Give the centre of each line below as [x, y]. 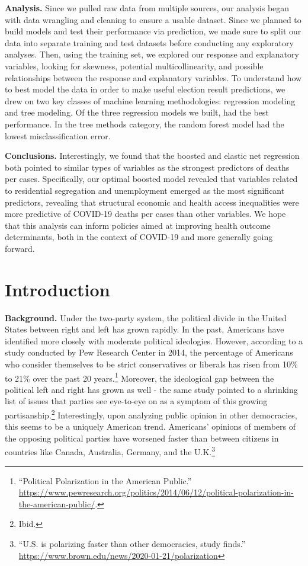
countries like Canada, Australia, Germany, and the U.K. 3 [110, 451]
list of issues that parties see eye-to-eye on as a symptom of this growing [136, 401]
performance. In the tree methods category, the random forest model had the [145, 124]
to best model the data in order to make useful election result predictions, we [145, 89]
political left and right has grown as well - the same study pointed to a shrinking [151, 389]
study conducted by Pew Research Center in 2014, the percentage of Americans [149, 352]
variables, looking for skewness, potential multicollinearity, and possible [134, 65]
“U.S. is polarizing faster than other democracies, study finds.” [132, 544]
